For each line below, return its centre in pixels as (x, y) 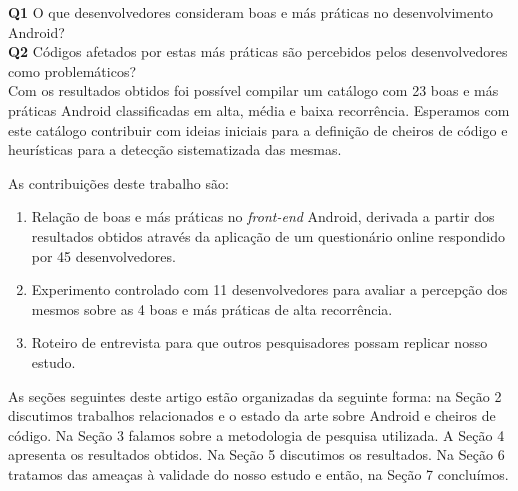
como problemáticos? (72, 70)
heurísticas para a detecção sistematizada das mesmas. (175, 149)
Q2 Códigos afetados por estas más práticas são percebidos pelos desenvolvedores (258, 51)
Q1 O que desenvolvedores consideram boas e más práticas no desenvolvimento (251, 12)
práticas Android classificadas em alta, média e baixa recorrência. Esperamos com (259, 109)
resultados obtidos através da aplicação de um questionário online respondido (268, 235)
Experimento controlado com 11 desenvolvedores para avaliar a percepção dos (269, 289)
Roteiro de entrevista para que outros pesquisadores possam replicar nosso (259, 342)
